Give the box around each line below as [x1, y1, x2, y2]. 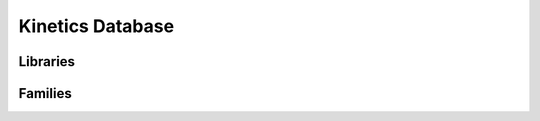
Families [18, 85, 72, 102]
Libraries [18, 53, 75, 70]
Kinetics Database [18, 15, 175, 37]
